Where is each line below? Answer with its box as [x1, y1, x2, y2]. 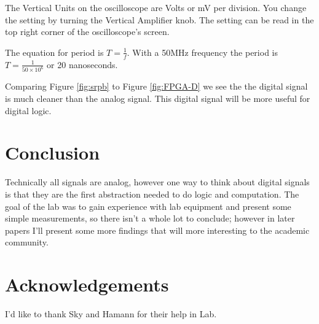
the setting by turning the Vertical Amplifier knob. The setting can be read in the [5, 13, 314, 26]
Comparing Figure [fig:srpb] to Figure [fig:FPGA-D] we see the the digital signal [5, 80, 308, 93]
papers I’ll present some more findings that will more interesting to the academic [5, 223, 310, 236]
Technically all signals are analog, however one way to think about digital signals [5, 175, 310, 188]
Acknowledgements [5, 272, 169, 297]
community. [5, 236, 49, 249]
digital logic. [5, 104, 52, 117]
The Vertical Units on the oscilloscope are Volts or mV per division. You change [5, 1, 307, 13]
